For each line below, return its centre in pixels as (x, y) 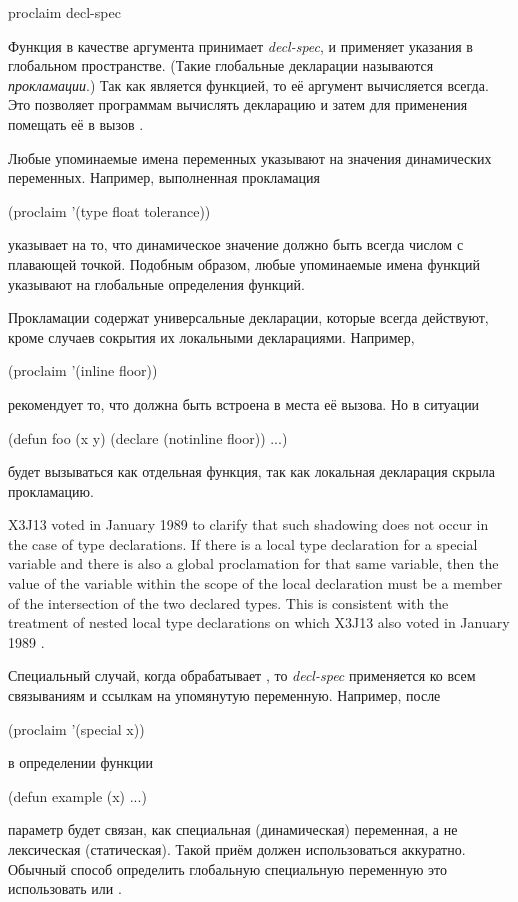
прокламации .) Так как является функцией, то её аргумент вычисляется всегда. (248, 84)
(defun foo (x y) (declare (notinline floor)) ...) (148, 437)
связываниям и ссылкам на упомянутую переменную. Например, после (224, 695)
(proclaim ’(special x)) (76, 728)
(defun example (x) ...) (77, 795)
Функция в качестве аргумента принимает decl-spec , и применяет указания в (240, 45)
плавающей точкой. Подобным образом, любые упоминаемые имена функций (244, 263)
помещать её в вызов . (76, 123)
